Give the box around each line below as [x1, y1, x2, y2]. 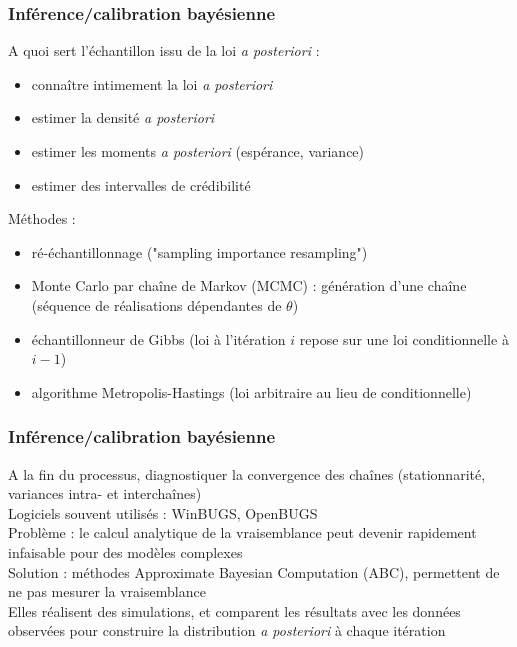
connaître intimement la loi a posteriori [31, 73, 273, 94]
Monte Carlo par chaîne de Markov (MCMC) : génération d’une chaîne [31, 275, 467, 296]
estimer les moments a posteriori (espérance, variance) [31, 141, 365, 161]
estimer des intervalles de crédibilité [31, 174, 251, 195]
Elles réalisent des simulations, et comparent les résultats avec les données [8, 600, 461, 621]
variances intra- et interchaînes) [8, 483, 202, 504]
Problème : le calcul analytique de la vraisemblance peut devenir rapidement [8, 522, 477, 543]
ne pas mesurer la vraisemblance [8, 581, 206, 602]
